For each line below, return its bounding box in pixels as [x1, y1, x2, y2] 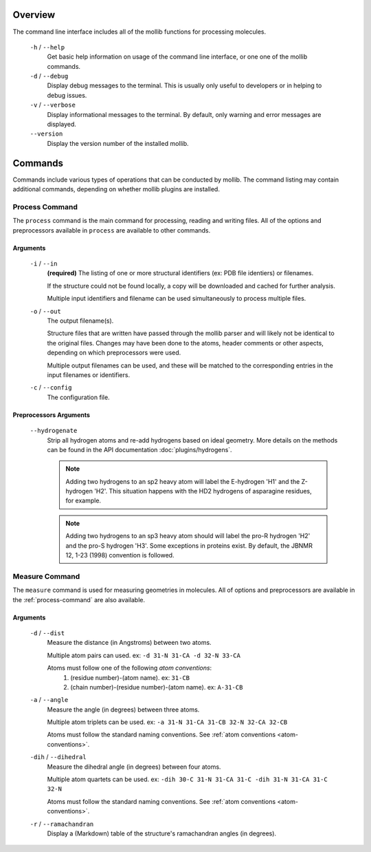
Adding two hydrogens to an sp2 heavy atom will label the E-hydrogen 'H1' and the [65, 477, 300, 485]
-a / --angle [30, 696, 69, 704]
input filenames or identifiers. [47, 370, 131, 379]
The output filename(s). [47, 317, 114, 325]
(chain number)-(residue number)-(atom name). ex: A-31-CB [70, 683, 243, 691]
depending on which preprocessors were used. [47, 348, 181, 357]
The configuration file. [47, 393, 110, 401]
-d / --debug [30, 72, 69, 81]
